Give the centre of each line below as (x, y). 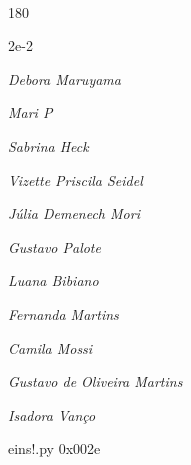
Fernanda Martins (63, 313)
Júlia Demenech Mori (74, 213)
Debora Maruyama (64, 78)
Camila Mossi (50, 347)
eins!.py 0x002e (54, 448)
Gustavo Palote (54, 246)
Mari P (30, 112)
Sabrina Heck (48, 145)
